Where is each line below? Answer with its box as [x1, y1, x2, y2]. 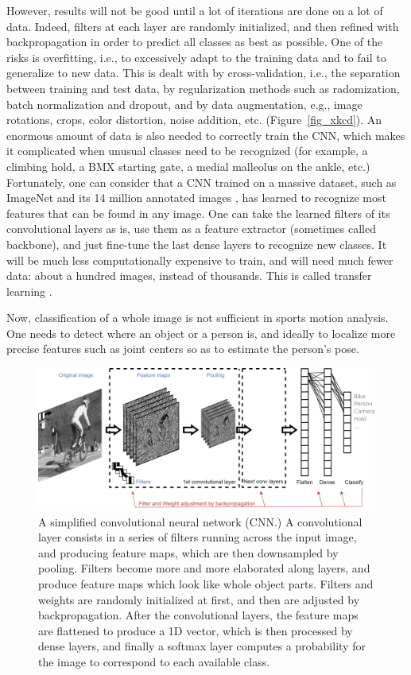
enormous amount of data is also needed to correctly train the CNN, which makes [6, 126, 405, 143]
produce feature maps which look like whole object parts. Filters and [38, 575, 374, 592]
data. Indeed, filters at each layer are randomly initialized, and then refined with [6, 17, 399, 34]
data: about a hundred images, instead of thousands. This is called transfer [6, 267, 372, 284]
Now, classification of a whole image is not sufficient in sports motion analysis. [6, 309, 389, 326]
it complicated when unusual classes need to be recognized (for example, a [6, 142, 368, 159]
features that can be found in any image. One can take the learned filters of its [6, 204, 390, 221]
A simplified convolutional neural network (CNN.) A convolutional [38, 513, 363, 530]
